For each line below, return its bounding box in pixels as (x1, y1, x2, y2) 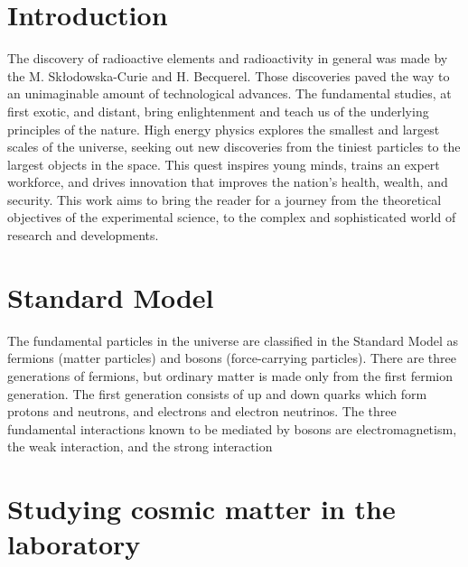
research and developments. (7, 226, 159, 245)
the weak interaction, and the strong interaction (7, 437, 273, 456)
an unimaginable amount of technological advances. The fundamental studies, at (7, 84, 452, 103)
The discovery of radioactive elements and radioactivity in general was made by (7, 49, 448, 68)
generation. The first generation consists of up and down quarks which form (7, 384, 427, 403)
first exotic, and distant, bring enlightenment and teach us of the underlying (7, 101, 429, 120)
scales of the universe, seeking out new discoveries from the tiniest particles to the (7, 137, 461, 156)
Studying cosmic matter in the (7, 490, 396, 527)
